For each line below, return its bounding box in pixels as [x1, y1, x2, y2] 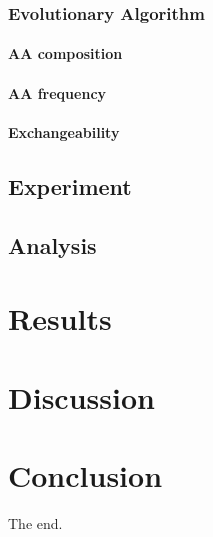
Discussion [8, 376, 155, 417]
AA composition [8, 43, 123, 64]
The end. [8, 512, 63, 533]
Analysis [8, 229, 97, 260]
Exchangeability [8, 121, 120, 142]
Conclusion [8, 454, 163, 495]
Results [8, 298, 112, 339]
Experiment [8, 170, 132, 201]
